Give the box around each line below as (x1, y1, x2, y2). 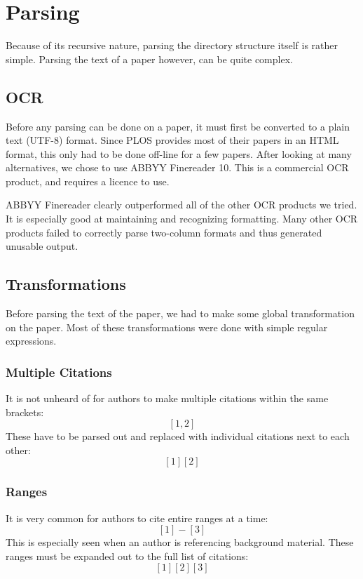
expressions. (6, 333, 57, 348)
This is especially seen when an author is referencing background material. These (6, 535, 354, 550)
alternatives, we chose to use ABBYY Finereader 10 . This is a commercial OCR (6, 160, 349, 175)
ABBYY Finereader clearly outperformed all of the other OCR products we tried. (6, 197, 357, 212)
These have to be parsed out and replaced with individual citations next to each (6, 429, 350, 444)
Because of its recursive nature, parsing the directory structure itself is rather (6, 38, 338, 53)
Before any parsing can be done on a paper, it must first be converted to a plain (6, 119, 350, 133)
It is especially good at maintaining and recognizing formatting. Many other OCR (6, 211, 358, 226)
